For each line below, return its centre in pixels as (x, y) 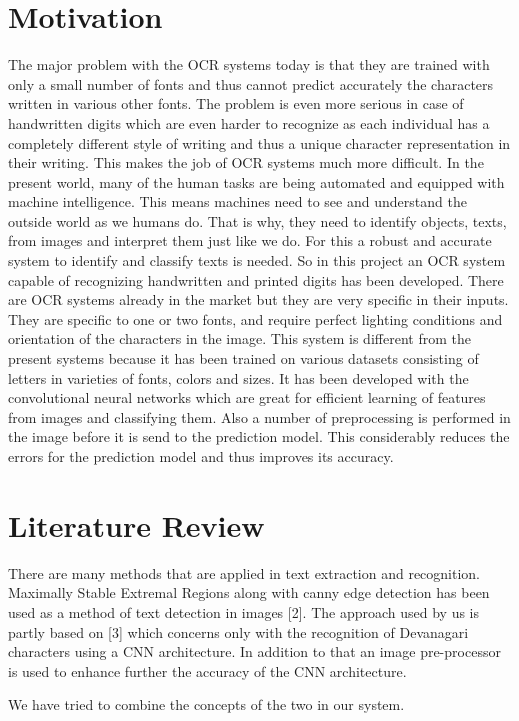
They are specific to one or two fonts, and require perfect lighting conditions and (255, 318)
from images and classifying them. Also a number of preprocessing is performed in (259, 416)
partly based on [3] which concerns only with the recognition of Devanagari (238, 631)
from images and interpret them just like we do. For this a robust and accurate (250, 240)
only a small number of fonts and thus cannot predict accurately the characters (251, 83)
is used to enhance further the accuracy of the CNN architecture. (207, 670)
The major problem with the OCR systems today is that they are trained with (249, 64)
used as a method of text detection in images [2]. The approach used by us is (244, 611)
